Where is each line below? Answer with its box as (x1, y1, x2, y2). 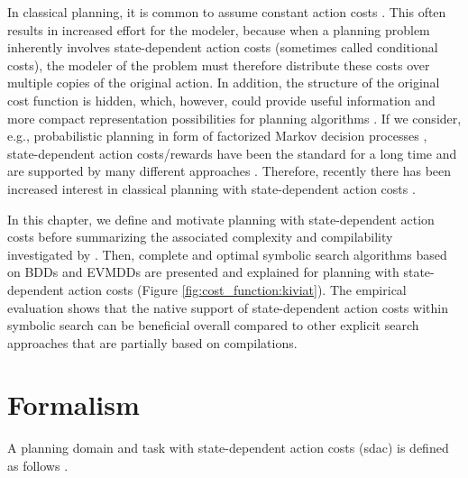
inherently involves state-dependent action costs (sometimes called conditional (7, 38, 438, 57)
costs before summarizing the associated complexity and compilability (7, 227, 393, 246)
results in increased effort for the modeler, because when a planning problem (7, 20, 430, 39)
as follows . (7, 456, 69, 474)
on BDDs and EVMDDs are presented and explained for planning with (7, 262, 399, 281)
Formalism (7, 386, 140, 423)
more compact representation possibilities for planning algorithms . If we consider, (7, 108, 462, 127)
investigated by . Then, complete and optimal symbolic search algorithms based (7, 244, 447, 263)
